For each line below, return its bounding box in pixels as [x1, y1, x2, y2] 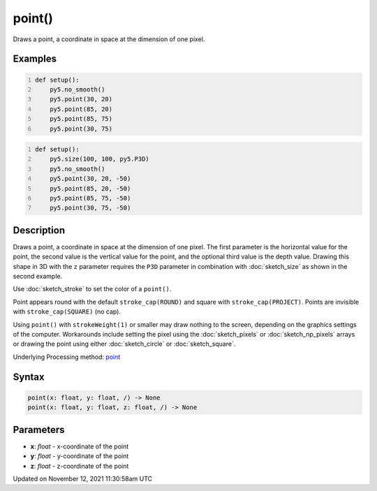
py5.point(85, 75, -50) [50, 194, 131, 203]
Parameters [13, 423, 65, 436]
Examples [13, 53, 57, 65]
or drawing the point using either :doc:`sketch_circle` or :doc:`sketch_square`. [13, 339, 236, 349]
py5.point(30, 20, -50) [50, 175, 131, 183]
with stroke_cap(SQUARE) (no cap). [13, 307, 121, 316]
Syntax [13, 371, 45, 383]
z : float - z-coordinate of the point [30, 462, 129, 470]
